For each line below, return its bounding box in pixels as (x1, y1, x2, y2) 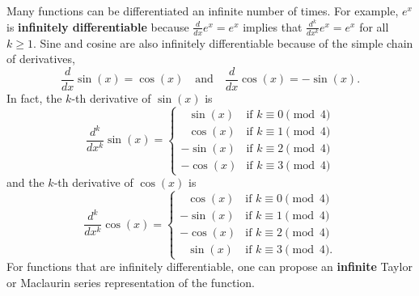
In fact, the (6, 90, 62, 107)
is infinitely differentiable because (6, 18, 189, 35)
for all (359, 18, 389, 35)
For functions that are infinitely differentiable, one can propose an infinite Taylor (6, 258, 413, 275)
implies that (243, 18, 303, 35)
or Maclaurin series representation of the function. (6, 274, 255, 291)
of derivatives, (6, 50, 75, 67)
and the (6, 174, 44, 191)
